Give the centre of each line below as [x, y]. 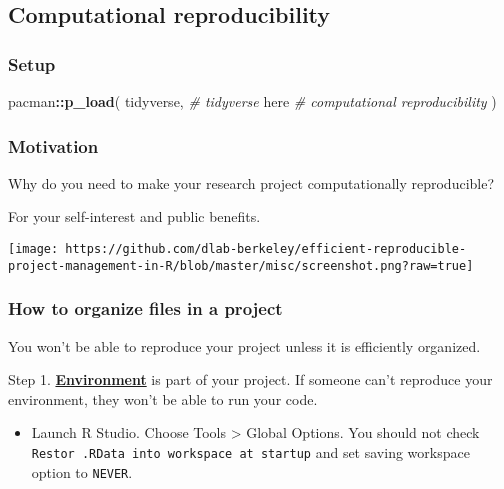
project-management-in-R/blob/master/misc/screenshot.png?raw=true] [241, 265]
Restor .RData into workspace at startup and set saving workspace [250, 451]
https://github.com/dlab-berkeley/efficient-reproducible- [266, 249]
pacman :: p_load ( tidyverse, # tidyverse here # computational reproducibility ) [252, 101]
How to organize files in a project [145, 308]
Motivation [53, 145]
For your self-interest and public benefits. [134, 216]
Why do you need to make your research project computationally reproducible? [251, 182]
